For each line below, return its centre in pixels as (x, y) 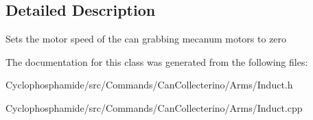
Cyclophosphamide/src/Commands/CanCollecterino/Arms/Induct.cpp (154, 107)
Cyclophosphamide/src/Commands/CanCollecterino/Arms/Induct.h (149, 85)
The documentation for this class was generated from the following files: (157, 61)
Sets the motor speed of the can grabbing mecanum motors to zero (146, 39)
